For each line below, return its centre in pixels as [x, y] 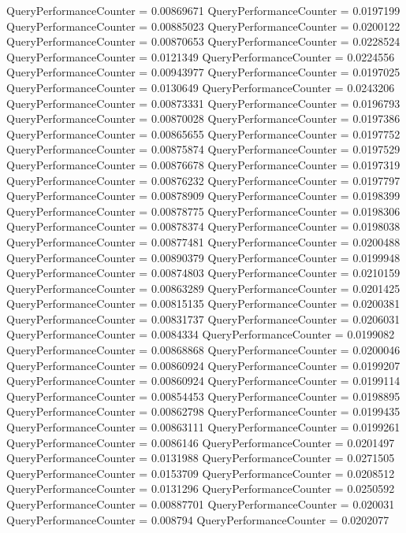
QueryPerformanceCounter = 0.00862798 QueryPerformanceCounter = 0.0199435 [203, 411]
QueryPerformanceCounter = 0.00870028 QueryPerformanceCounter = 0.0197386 [203, 118]
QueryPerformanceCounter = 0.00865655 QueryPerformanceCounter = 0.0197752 [203, 133]
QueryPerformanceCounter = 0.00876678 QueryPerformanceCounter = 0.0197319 [203, 164]
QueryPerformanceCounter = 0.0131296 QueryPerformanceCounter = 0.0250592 [201, 489]
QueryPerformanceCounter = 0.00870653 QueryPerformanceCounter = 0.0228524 [203, 41]
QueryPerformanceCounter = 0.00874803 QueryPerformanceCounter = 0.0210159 [203, 273]
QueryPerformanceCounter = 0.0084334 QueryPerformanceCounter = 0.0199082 [201, 334]
